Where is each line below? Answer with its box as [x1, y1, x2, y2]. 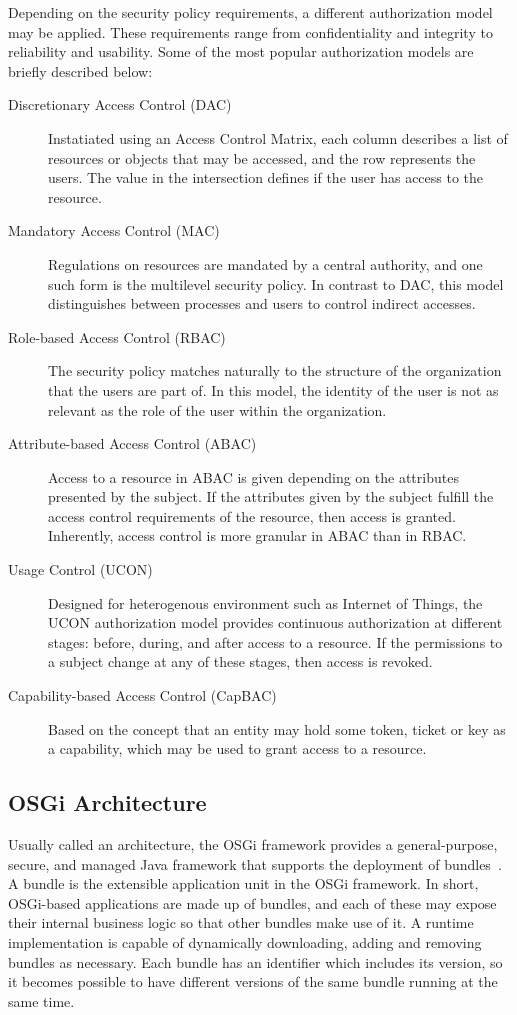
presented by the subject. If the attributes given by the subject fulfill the [48, 486, 494, 507]
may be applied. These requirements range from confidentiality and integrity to [8, 21, 493, 42]
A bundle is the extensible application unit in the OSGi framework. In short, [8, 873, 479, 894]
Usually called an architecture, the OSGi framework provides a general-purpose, [8, 834, 498, 855]
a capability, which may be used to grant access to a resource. [48, 738, 427, 759]
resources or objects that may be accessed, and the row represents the [48, 147, 476, 168]
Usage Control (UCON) [8, 559, 153, 580]
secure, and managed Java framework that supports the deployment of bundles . [8, 853, 502, 874]
